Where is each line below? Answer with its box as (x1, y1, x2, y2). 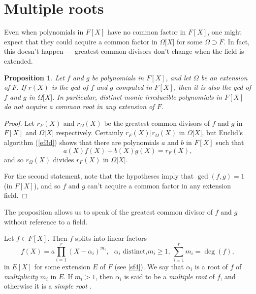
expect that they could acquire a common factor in (4, 36, 158, 46)
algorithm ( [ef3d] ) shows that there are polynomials (4, 137, 160, 147)
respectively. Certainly (56, 127, 124, 138)
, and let (165, 72, 191, 82)
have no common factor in (107, 27, 186, 37)
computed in (115, 82, 152, 92)
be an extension (201, 72, 248, 82)
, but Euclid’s (202, 127, 243, 138)
